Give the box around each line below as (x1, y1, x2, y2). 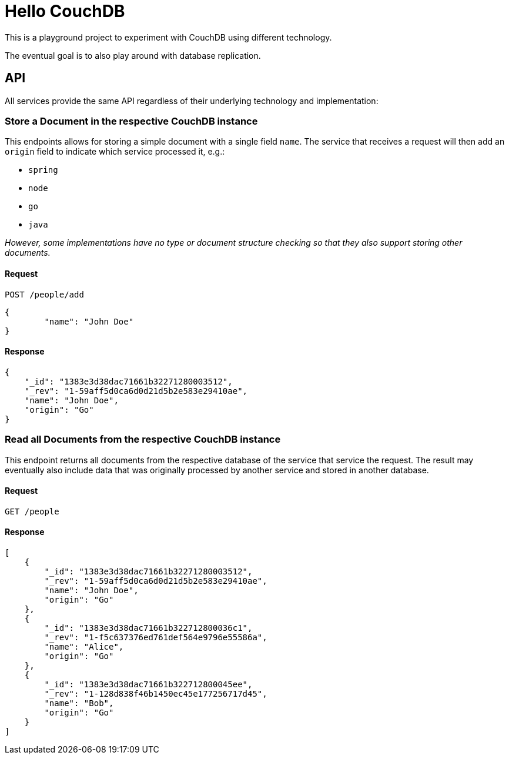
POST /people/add (5, 289, 84, 299)
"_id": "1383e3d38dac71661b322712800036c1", (44, 623, 253, 633)
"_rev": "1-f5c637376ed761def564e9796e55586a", (44, 632, 267, 642)
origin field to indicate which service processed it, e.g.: (5, 146, 225, 157)
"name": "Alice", (44, 641, 124, 651)
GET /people (5, 506, 59, 516)
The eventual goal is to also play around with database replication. (5, 50, 261, 61)
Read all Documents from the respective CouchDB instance (5, 433, 281, 446)
